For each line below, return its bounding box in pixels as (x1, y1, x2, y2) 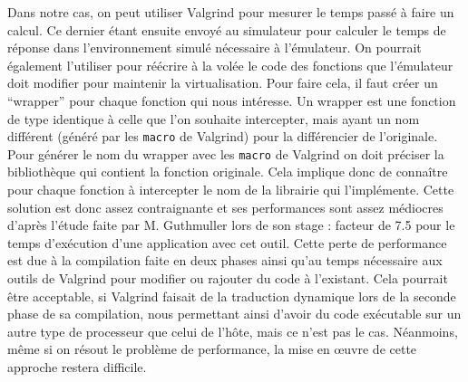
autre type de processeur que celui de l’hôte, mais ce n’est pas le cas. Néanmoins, (7, 321, 458, 340)
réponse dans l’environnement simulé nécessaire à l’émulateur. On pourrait (7, 38, 422, 57)
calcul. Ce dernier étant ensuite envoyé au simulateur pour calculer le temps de (7, 20, 446, 39)
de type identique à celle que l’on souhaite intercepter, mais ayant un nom (7, 109, 420, 128)
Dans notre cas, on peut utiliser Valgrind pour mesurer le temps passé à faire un (7, 3, 454, 21)
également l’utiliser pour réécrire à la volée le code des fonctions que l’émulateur (7, 55, 453, 74)
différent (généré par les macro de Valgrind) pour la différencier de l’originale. (7, 127, 438, 146)
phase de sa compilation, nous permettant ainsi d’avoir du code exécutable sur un (7, 304, 462, 323)
